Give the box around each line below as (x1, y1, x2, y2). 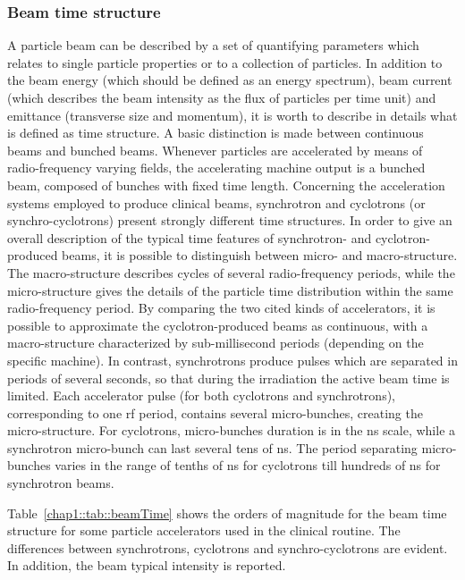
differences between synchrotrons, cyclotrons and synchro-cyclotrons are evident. (7, 538, 448, 557)
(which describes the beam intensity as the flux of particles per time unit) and (7, 88, 436, 106)
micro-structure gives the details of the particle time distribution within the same (7, 281, 453, 299)
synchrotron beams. (7, 474, 114, 492)
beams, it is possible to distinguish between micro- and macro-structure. (62, 246, 458, 265)
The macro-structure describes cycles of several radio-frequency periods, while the (7, 263, 455, 282)
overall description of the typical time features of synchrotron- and (7, 228, 372, 247)
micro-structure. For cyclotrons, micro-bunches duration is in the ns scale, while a (7, 421, 456, 440)
